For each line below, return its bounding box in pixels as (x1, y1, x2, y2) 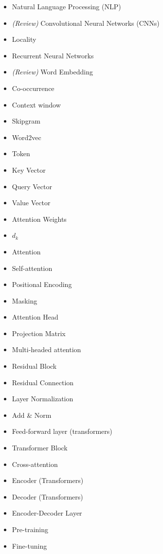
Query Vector (12, 181, 52, 191)
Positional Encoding (12, 279, 72, 289)
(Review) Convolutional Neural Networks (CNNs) (12, 18, 160, 28)
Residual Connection (12, 377, 74, 387)
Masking (12, 295, 37, 305)
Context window (12, 99, 61, 109)
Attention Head (12, 312, 58, 322)
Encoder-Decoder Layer (12, 508, 82, 518)
